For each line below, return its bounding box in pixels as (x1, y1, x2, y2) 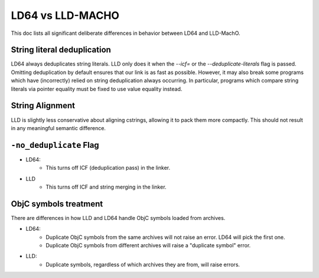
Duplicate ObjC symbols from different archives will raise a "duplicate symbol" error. (45, 242, 251, 249)
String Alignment (11, 101, 75, 111)
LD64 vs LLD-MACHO (11, 9, 119, 22)
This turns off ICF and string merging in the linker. (45, 183, 167, 190)
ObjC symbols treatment (11, 199, 103, 209)
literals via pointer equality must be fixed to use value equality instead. (11, 85, 183, 92)
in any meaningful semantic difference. (11, 124, 106, 131)
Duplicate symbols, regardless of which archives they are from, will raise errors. (45, 261, 240, 268)
